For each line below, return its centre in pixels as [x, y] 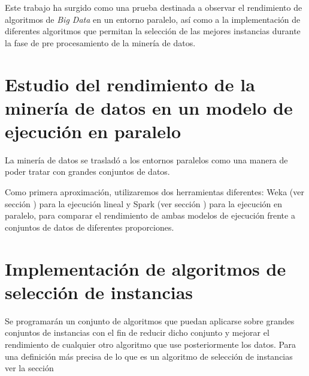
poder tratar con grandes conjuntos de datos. [87, 171]
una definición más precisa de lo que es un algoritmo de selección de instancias [149, 356]
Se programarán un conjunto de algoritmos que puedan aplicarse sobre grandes [150, 320]
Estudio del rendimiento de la [130, 84]
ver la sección [29, 368]
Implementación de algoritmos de [146, 268]
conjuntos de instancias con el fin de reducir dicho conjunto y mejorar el [137, 332]
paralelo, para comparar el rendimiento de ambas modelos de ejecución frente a [150, 215]
